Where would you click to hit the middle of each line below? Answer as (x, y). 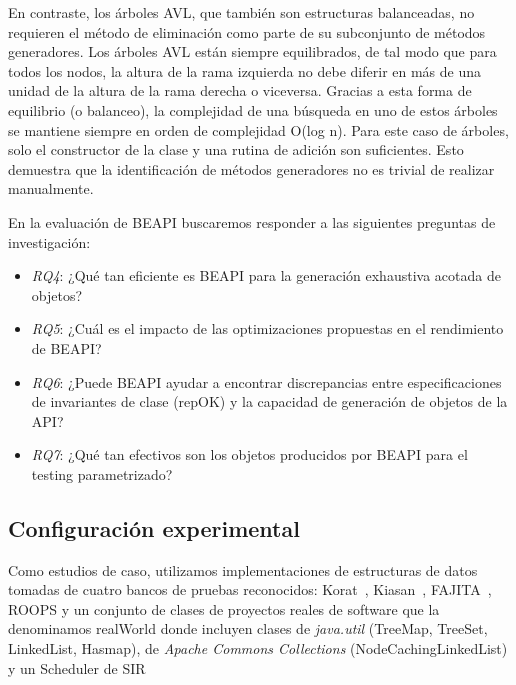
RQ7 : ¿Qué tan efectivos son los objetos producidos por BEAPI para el (249, 454)
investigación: (49, 241)
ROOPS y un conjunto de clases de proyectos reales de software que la (224, 608)
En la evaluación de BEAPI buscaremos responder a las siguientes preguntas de (252, 221)
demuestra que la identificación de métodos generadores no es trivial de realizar (251, 168)
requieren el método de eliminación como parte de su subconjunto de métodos (247, 31)
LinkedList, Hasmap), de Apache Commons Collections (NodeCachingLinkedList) (258, 648)
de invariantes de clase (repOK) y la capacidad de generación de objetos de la (269, 401)
